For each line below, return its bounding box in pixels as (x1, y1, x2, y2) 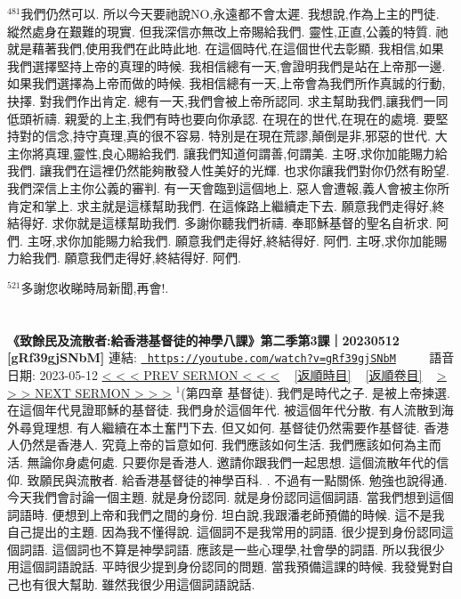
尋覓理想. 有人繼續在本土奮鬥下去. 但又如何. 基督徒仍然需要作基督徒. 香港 (19, 417, 449, 436)
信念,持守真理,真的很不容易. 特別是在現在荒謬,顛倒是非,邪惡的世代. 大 (44, 126, 448, 145)
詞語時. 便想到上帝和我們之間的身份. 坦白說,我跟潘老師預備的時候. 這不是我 (7, 505, 445, 523)
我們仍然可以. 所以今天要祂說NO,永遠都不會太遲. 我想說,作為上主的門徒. (20, 4, 440, 22)
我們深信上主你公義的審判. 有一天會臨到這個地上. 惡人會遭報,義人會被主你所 (7, 178, 449, 197)
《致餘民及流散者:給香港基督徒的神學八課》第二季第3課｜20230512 (7, 330, 400, 349)
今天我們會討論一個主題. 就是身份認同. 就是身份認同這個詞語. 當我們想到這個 (7, 488, 454, 506)
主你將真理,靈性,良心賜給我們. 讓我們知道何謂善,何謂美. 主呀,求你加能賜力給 (7, 143, 448, 162)
